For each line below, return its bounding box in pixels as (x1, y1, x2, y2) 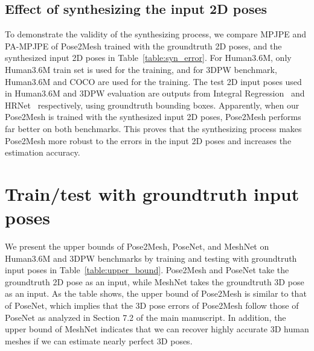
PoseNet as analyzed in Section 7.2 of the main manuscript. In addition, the (5, 311, 286, 323)
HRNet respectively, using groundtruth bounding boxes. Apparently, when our (5, 98, 300, 111)
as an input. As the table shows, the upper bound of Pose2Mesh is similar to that (5, 287, 307, 300)
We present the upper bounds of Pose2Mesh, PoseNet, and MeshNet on (5, 240, 269, 253)
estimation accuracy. (5, 146, 80, 159)
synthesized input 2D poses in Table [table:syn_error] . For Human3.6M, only (5, 51, 292, 64)
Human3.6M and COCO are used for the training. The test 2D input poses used (5, 75, 302, 87)
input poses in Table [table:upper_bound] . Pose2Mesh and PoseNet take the (5, 264, 289, 276)
